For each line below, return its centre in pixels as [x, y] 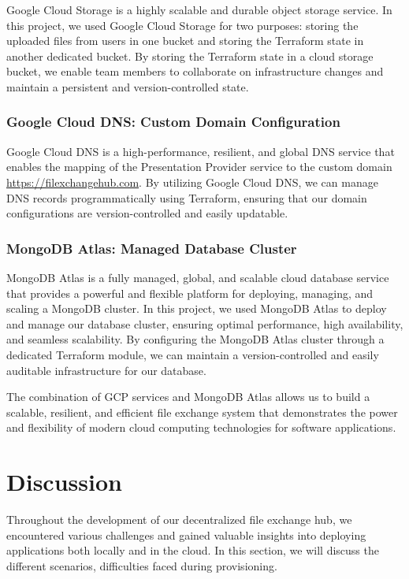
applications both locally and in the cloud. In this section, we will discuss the [193, 550]
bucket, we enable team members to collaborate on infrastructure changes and [195, 71]
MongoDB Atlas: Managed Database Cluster [152, 248]
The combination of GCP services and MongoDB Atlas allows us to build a [188, 397]
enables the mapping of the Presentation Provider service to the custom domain [199, 167]
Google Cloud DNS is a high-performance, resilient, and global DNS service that [201, 151]
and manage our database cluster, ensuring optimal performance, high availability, [205, 323]
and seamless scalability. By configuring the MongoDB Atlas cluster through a [195, 339]
